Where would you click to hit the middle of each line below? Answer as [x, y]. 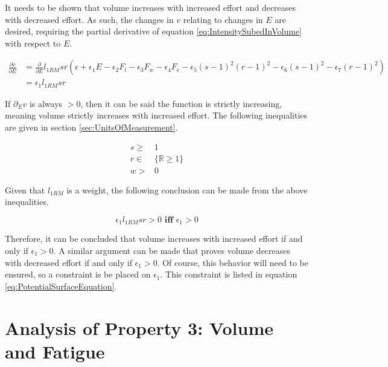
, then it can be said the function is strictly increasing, [181, 103]
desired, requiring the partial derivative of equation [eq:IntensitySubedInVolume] [153, 31]
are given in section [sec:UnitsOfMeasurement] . [91, 127]
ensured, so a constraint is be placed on [78, 274]
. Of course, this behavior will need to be [233, 262]
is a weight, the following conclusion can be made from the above [187, 190]
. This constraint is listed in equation [229, 274]
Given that [25, 190]
